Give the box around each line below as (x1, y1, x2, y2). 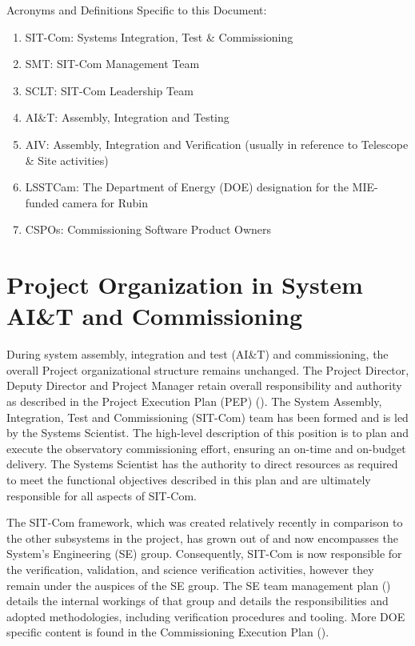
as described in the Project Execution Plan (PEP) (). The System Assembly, (6, 393, 382, 410)
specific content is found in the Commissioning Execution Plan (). (6, 624, 329, 640)
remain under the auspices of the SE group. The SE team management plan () (6, 576, 391, 593)
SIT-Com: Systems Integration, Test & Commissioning (25, 28, 293, 45)
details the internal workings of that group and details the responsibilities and (6, 592, 389, 609)
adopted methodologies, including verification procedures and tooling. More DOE (6, 608, 405, 624)
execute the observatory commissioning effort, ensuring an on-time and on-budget (6, 439, 406, 456)
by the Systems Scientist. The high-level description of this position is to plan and (6, 424, 409, 441)
